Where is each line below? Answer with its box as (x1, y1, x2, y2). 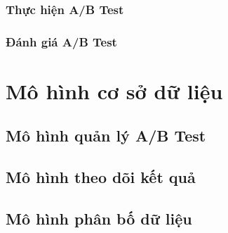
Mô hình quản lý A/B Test (6, 125, 206, 146)
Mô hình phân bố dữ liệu (6, 208, 192, 229)
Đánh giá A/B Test (6, 32, 117, 50)
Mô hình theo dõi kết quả (6, 166, 196, 188)
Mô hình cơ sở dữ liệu (6, 76, 223, 105)
